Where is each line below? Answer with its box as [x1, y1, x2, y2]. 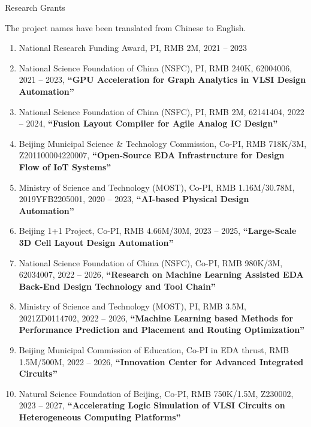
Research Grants [5, 1, 65, 13]
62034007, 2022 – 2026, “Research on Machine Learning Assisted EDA [19, 268, 304, 281]
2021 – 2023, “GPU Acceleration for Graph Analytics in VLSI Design [19, 73, 306, 86]
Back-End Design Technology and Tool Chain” [19, 279, 216, 292]
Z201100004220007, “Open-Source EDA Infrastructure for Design [19, 149, 285, 161]
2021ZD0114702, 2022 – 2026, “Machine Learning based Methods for [19, 311, 294, 324]
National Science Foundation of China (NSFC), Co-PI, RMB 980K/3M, [19, 256, 283, 269]
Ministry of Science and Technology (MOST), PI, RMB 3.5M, [19, 300, 246, 312]
